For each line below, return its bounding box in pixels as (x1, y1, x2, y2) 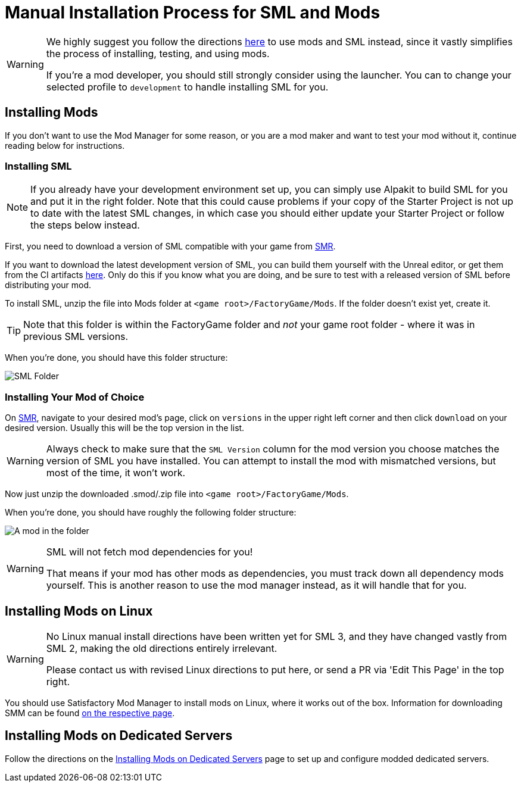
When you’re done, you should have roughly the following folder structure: (5, 507, 297, 518)
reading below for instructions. (5, 140, 125, 151)
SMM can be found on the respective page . (5, 707, 175, 718)
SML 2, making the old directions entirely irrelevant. (46, 642, 277, 654)
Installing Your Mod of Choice (5, 391, 145, 403)
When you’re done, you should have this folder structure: (5, 352, 228, 363)
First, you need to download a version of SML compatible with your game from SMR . (5, 241, 336, 252)
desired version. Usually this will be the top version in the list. (5, 423, 245, 433)
